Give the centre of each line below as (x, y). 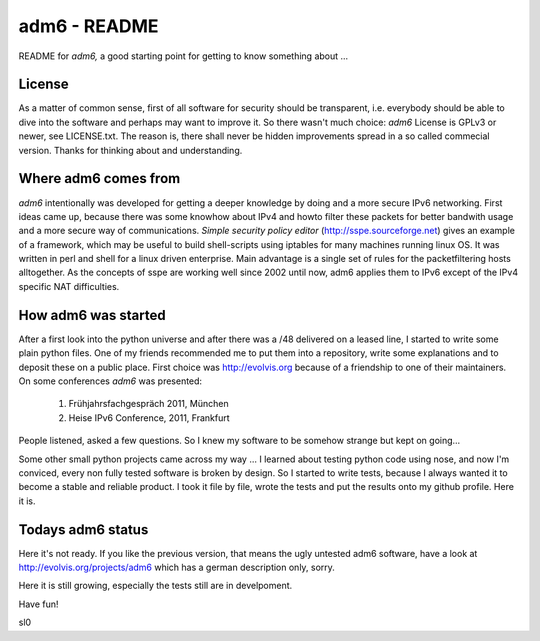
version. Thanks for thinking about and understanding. (130, 150)
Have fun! (38, 604)
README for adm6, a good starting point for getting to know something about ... (183, 56)
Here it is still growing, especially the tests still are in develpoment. (155, 586)
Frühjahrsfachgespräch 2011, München (148, 404)
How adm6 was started (92, 315)
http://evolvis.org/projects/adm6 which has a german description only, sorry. (176, 567)
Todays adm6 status (83, 529)
